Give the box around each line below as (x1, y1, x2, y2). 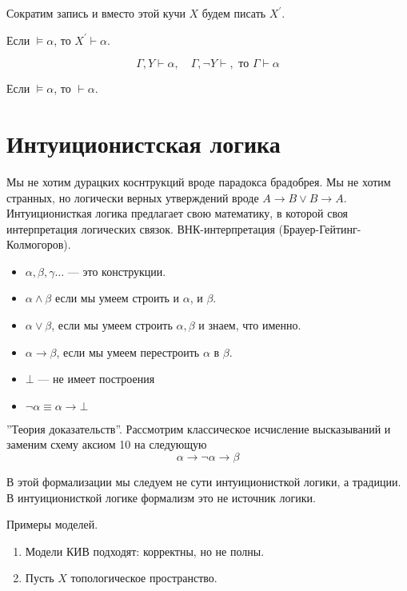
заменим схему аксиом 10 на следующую (6, 436, 207, 453)
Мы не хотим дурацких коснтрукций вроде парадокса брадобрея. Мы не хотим (6, 173, 391, 190)
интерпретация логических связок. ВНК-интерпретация (6, 220, 275, 237)
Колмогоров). (6, 236, 71, 253)
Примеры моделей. (6, 516, 98, 533)
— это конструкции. (67, 262, 166, 279)
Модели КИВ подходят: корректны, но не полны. (25, 542, 265, 559)
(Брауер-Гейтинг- (278, 220, 361, 237)
